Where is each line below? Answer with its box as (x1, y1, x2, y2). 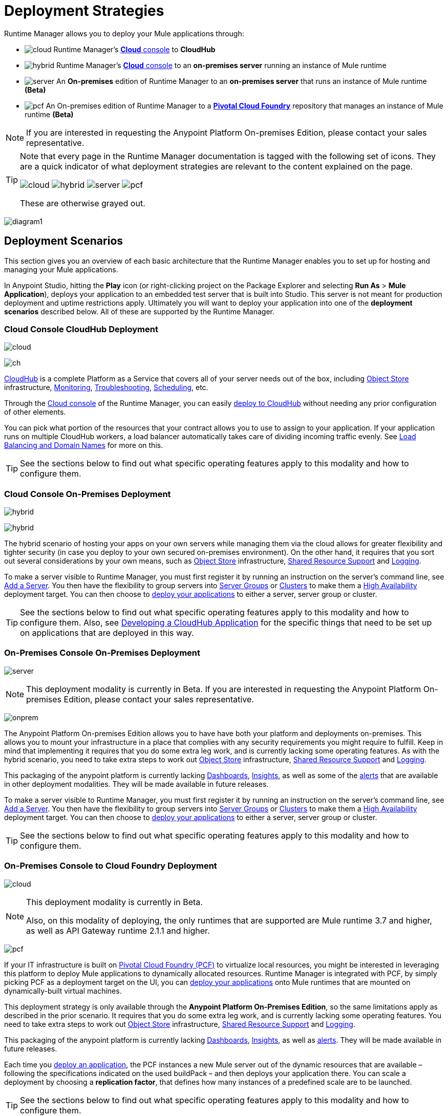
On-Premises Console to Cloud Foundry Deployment (4, 861, 217, 871)
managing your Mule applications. (4, 265, 118, 274)
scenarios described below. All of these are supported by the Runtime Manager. (4, 307, 274, 316)
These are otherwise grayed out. (20, 198, 145, 208)
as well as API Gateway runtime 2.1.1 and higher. (26, 925, 210, 936)
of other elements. (4, 407, 66, 417)
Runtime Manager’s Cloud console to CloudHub (53, 45, 216, 54)
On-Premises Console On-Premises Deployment (4, 648, 201, 658)
